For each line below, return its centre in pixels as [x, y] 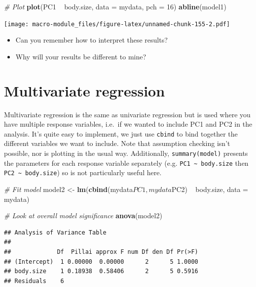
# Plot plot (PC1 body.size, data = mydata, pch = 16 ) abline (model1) [115, 6]
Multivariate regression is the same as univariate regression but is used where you [127, 114]
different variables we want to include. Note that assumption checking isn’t [117, 143]
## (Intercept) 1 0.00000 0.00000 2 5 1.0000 [101, 262]
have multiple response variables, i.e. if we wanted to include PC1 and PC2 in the [128, 124]
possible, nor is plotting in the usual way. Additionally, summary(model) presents [126, 153]
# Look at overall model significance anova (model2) [83, 215]
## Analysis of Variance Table [55, 232]
